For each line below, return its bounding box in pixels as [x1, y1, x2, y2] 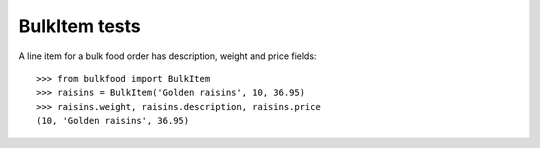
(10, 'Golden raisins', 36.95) [36, 115, 190, 127]
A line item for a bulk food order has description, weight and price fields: [18, 50, 317, 62]
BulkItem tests [18, 15, 141, 37]
